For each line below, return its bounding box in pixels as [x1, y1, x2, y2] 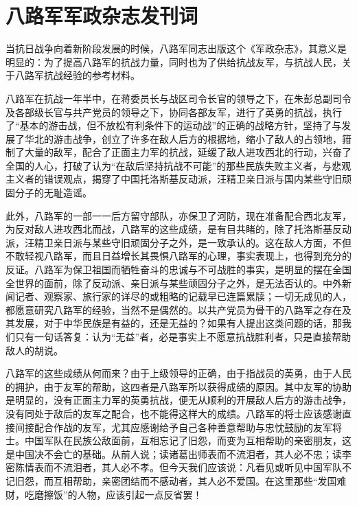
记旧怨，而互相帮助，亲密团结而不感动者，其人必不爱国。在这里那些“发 [5, 473, 327, 487]
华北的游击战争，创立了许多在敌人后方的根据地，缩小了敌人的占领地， [24, 131, 342, 146]
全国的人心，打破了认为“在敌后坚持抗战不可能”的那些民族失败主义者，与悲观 [5, 158, 352, 172]
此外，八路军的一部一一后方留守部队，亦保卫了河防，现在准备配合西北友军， [5, 208, 352, 222]
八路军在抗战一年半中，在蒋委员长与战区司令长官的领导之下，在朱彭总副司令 [5, 91, 352, 105]
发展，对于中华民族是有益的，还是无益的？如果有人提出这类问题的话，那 [14, 316, 342, 330]
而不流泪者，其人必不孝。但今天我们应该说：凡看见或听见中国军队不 [43, 460, 352, 474]
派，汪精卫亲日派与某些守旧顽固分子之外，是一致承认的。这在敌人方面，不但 [5, 235, 352, 249]
